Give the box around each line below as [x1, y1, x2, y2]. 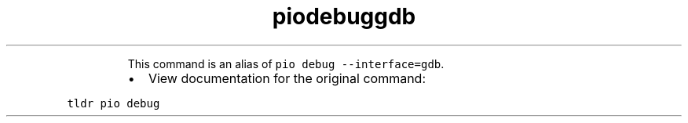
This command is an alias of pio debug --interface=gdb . [127, 56, 445, 71]
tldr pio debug [67, 96, 160, 110]
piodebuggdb [272, 3, 416, 30]
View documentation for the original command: [148, 70, 426, 86]
